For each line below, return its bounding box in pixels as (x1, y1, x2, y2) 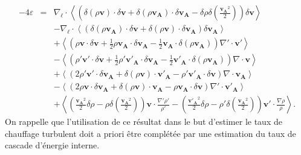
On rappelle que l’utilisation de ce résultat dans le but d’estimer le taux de (5, 115, 282, 128)
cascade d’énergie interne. (5, 139, 100, 151)
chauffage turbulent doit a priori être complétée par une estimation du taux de (5, 127, 296, 139)
